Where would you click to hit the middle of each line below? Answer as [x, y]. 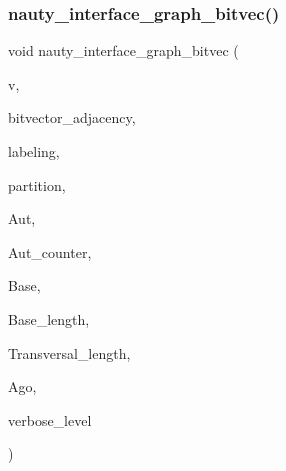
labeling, [34, 151]
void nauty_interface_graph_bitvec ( [123, 50]
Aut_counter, [50, 251]
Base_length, [49, 318]
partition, [37, 184]
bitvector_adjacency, [72, 117]
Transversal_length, [69, 352]
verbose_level [50, 419]
